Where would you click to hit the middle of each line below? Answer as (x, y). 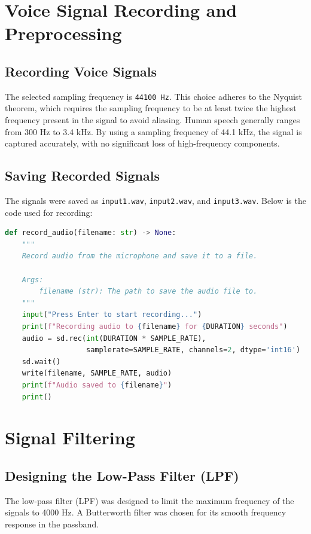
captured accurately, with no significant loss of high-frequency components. (142, 143)
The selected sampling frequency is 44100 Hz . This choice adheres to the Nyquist (153, 96)
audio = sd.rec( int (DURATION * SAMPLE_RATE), (114, 338)
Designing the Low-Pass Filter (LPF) (122, 475)
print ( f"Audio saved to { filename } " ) (97, 385)
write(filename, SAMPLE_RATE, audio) (97, 373)
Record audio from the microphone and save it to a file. (140, 256)
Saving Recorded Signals (82, 176)
